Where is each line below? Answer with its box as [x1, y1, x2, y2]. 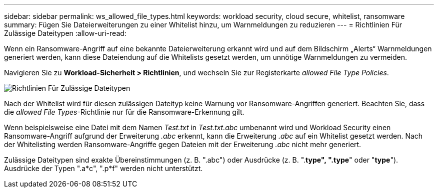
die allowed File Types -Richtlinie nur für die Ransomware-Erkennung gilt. [4, 108, 244, 116]
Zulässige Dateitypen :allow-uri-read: [4, 29, 126, 37]
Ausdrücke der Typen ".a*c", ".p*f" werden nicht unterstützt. [4, 164, 203, 173]
